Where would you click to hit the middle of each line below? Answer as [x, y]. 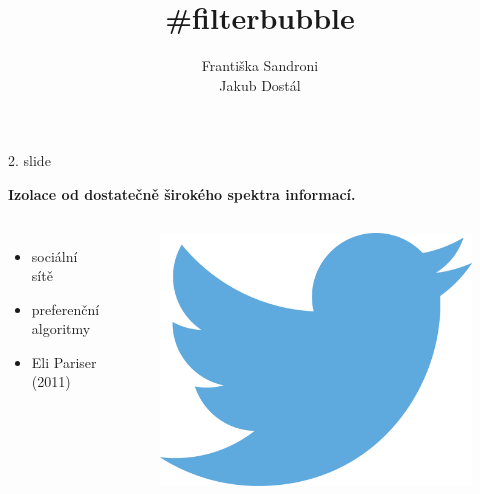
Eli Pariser [64, 361]
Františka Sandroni [260, 65]
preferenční [65, 308]
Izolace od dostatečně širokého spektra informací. [182, 193]
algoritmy [61, 328]
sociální [54, 255]
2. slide [29, 160]
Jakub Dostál [260, 84]
